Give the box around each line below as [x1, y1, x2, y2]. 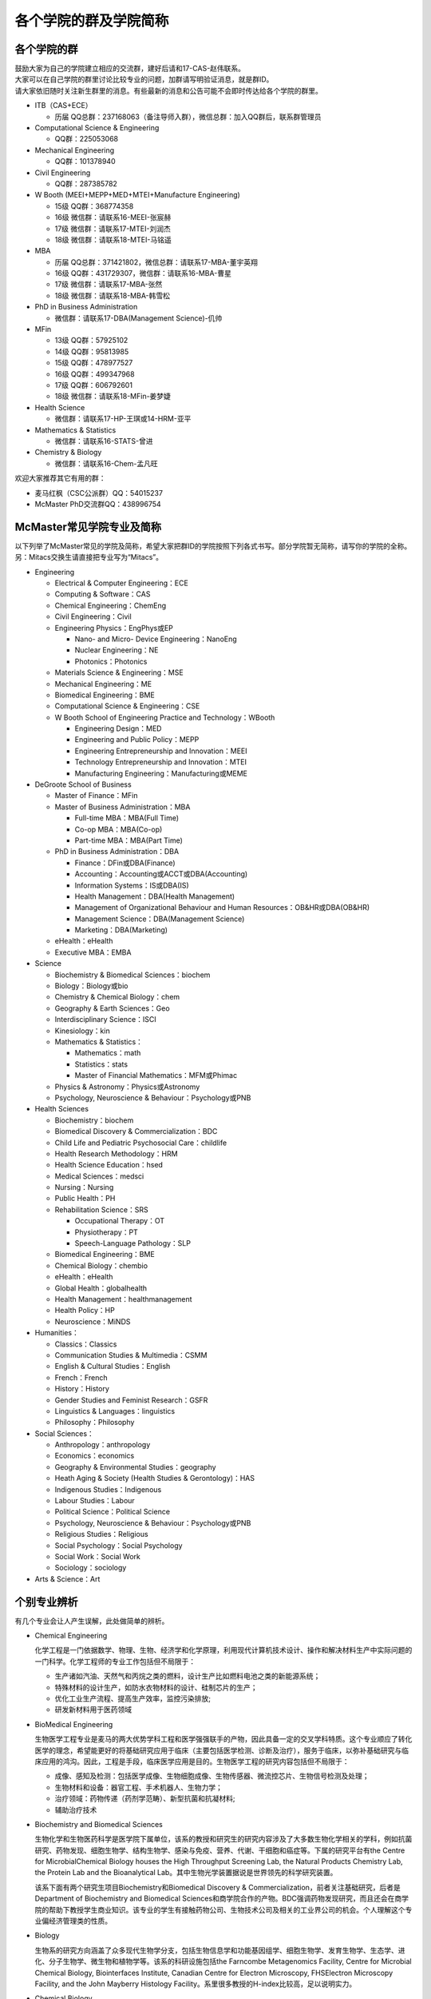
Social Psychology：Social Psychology [54, 1540, 183, 1550]
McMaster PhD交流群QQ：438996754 [34, 499, 161, 509]
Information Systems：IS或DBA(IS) [74, 880, 189, 890]
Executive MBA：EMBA [54, 948, 132, 957]
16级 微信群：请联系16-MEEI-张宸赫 [54, 213, 172, 222]
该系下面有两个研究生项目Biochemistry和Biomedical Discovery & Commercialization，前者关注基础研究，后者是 [34, 1882, 401, 1892]
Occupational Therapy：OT [74, 1216, 165, 1226]
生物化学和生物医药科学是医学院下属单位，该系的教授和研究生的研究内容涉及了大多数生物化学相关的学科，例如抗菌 [34, 1834, 413, 1844]
